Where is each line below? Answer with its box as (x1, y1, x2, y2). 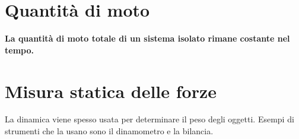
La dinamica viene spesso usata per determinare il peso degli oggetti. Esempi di (5, 113, 294, 125)
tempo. (5, 43, 34, 56)
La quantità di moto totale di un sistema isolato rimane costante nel (5, 32, 290, 45)
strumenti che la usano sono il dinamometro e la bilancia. (5, 125, 214, 137)
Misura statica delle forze (5, 78, 217, 103)
